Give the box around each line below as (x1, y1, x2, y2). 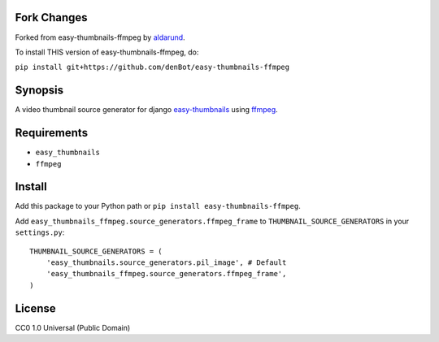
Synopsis (15, 84, 64, 97)
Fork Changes (15, 11, 89, 24)
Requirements (15, 126, 89, 140)
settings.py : (15, 227, 65, 237)
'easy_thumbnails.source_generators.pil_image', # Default (46, 258, 287, 267)
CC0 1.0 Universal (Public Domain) (15, 323, 131, 332)
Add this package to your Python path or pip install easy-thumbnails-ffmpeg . (15, 201, 301, 211)
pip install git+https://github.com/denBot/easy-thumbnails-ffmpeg (15, 63, 290, 72)
